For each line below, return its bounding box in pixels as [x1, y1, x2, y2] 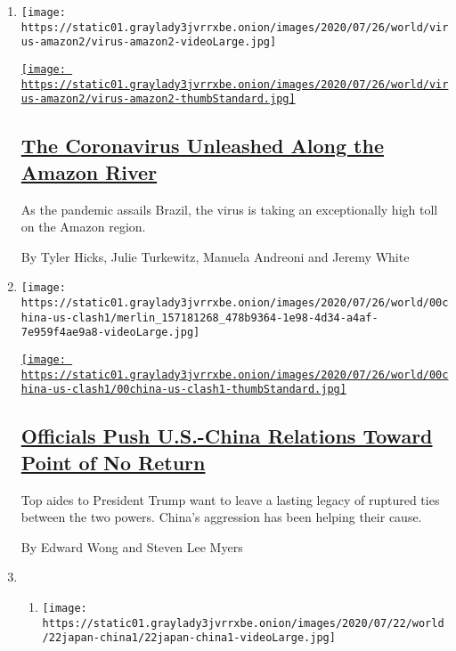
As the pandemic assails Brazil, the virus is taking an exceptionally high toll [20, 199, 438, 218]
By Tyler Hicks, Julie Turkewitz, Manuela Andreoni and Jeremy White [20, 247, 410, 265]
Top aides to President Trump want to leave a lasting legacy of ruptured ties [20, 490, 440, 509]
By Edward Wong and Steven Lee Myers [20, 537, 243, 556]
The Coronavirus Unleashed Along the [20, 132, 384, 159]
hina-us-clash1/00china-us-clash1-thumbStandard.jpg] [20, 383, 346, 396]
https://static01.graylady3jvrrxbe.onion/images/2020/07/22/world [42, 616, 444, 630]
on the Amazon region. [20, 217, 146, 236]
